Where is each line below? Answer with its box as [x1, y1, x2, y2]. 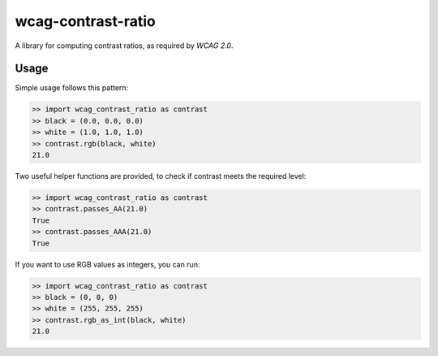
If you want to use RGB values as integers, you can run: [15, 259, 200, 269]
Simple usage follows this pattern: [15, 83, 129, 93]
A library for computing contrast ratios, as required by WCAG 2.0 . [15, 41, 234, 50]
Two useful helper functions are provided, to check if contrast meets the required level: [15, 171, 307, 180]
